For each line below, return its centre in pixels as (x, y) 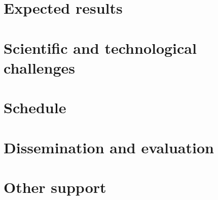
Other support (55, 187)
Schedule (35, 107)
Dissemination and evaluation (109, 147)
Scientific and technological (100, 47)
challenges (40, 67)
